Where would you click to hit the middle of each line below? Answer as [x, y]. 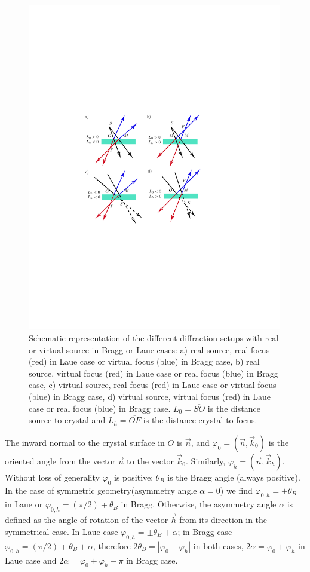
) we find [236, 490]
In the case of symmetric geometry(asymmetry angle [101, 490]
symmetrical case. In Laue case [62, 531]
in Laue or [24, 504]
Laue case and [31, 560]
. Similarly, [206, 461]
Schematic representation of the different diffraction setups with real [154, 337]
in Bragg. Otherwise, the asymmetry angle [199, 504]
